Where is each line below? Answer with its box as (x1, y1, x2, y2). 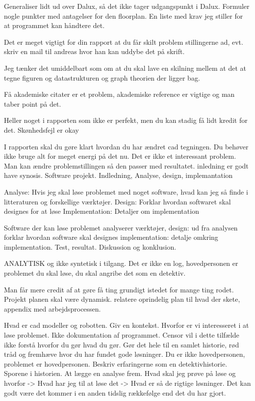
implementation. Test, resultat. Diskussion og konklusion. (4, 241, 177, 252)
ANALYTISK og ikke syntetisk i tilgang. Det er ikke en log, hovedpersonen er (4, 258, 238, 268)
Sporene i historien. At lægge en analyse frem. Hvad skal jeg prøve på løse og (4, 368, 236, 378)
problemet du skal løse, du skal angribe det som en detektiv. (4, 268, 186, 278)
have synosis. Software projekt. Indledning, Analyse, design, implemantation (4, 170, 233, 180)
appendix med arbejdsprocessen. (4, 303, 101, 314)
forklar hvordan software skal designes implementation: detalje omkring (4, 232, 218, 242)
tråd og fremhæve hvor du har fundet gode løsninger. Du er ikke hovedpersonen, (4, 349, 245, 359)
